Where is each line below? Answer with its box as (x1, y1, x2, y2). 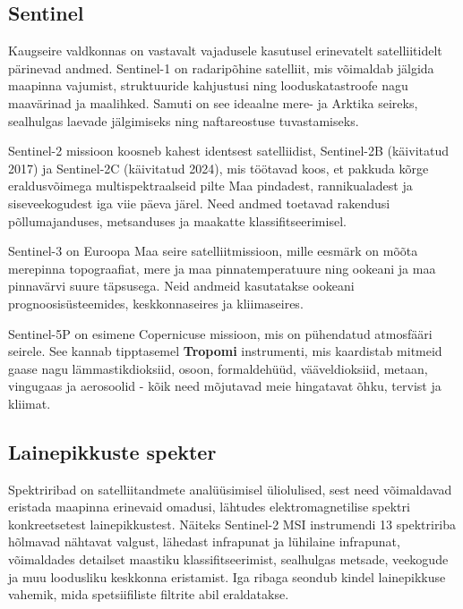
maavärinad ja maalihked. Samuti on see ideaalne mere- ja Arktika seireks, (8, 93, 418, 112)
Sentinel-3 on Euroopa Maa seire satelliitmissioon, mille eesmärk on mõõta (8, 241, 418, 260)
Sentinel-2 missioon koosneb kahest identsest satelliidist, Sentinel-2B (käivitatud (8, 141, 449, 160)
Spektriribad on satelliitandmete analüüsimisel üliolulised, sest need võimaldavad (8, 479, 452, 498)
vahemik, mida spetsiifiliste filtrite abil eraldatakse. (8, 585, 289, 604)
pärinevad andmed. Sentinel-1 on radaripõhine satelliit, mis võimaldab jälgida (8, 58, 434, 77)
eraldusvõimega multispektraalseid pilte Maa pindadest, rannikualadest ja (8, 176, 413, 195)
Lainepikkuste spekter (8, 437, 217, 465)
